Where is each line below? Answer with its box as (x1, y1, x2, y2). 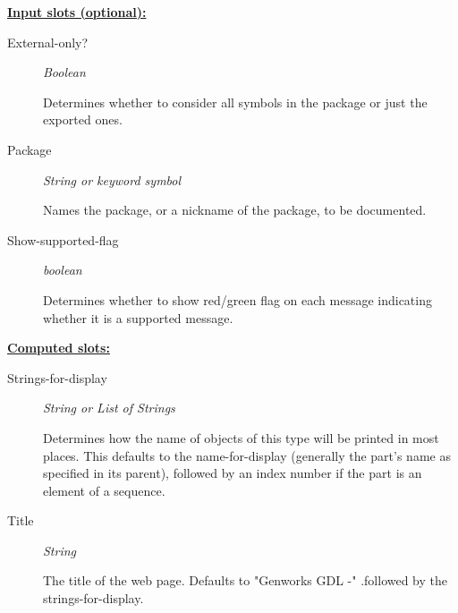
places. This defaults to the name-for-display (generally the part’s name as (43, 446, 451, 464)
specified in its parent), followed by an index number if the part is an (43, 464, 422, 482)
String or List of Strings (43, 398, 175, 417)
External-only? (7, 32, 89, 51)
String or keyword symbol (43, 170, 182, 189)
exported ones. (43, 110, 123, 129)
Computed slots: (7, 338, 110, 357)
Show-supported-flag (7, 230, 119, 249)
